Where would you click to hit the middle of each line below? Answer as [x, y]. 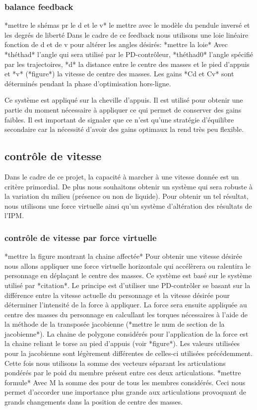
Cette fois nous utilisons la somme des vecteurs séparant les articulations [115, 363]
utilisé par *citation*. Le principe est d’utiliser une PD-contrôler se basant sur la [128, 285]
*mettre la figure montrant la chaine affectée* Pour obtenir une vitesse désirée [123, 256]
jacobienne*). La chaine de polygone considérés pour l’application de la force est [127, 333]
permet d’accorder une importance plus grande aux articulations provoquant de [125, 392]
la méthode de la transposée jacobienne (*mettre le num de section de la [115, 324]
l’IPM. [14, 215]
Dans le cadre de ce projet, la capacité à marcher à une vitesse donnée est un [122, 176]
